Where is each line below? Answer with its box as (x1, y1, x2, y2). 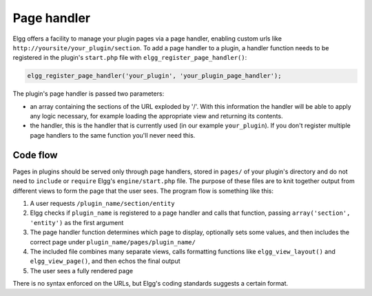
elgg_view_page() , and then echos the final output (30, 257, 180, 265)
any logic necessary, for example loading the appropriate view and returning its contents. (30, 112, 283, 120)
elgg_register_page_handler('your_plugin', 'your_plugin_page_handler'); (27, 72, 282, 80)
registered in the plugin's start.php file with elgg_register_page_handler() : (12, 54, 247, 62)
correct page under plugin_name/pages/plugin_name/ (30, 237, 196, 246)
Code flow (12, 149, 58, 161)
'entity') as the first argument (30, 218, 124, 226)
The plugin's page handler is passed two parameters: (12, 89, 165, 98)
